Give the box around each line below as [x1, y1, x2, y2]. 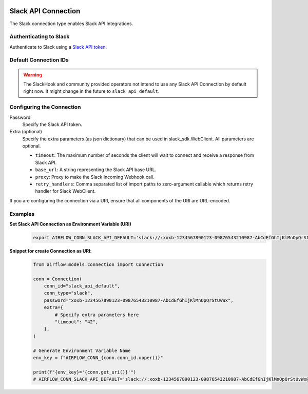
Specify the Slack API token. [22, 121, 82, 128]
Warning [23, 72, 42, 78]
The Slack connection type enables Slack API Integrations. [9, 20, 133, 27]
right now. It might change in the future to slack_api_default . [23, 88, 160, 94]
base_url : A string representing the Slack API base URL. [35, 167, 157, 173]
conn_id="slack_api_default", [44, 283, 120, 289]
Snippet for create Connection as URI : [9, 247, 92, 254]
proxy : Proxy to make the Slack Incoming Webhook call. [35, 174, 155, 180]
